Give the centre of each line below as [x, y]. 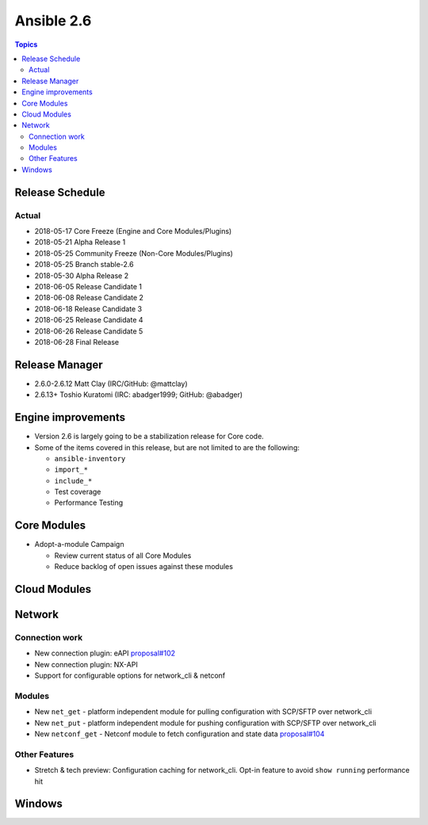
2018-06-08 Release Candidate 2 [89, 298]
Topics [26, 44]
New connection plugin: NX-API [86, 664]
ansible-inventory [90, 458]
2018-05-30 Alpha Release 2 [82, 275]
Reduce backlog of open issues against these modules [144, 567]
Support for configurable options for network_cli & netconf [130, 676]
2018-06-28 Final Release [76, 342]
